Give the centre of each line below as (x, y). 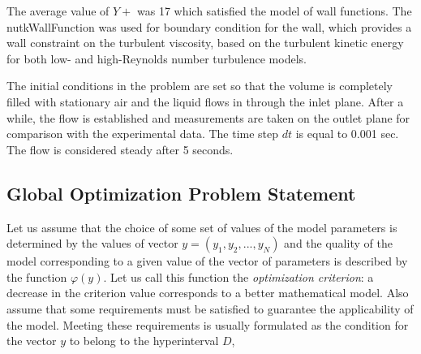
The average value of (58, 11)
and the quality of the (338, 243)
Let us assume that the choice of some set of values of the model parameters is (202, 227)
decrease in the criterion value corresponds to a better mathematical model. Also (208, 293)
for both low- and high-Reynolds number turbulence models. (157, 58)
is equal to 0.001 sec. (347, 134)
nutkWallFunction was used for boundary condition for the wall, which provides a (209, 26)
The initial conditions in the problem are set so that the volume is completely (200, 86)
